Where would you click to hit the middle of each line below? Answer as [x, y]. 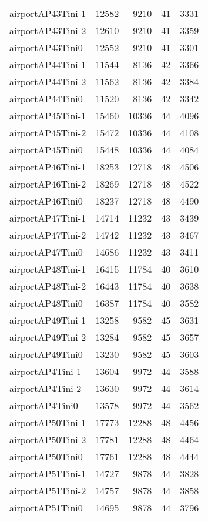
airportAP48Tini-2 [48, 286]
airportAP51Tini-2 [48, 491]
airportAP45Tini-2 [48, 133]
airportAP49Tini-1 [48, 320]
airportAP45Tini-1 [48, 116]
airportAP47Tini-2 [48, 235]
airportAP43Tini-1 [48, 13]
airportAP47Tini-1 [48, 218]
